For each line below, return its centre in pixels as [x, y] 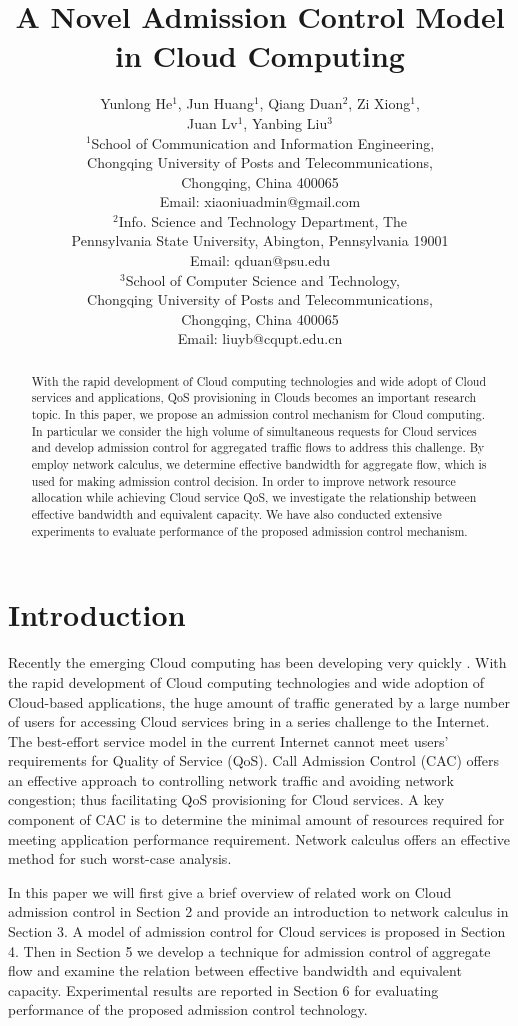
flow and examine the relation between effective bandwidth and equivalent [235, 970]
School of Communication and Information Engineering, [263, 142]
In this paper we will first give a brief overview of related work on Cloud [230, 891]
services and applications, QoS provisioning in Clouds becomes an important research [254, 397]
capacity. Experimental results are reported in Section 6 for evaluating [223, 989]
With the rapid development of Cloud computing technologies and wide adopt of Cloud [259, 380]
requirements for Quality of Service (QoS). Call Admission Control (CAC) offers [253, 760]
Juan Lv [212, 122]
